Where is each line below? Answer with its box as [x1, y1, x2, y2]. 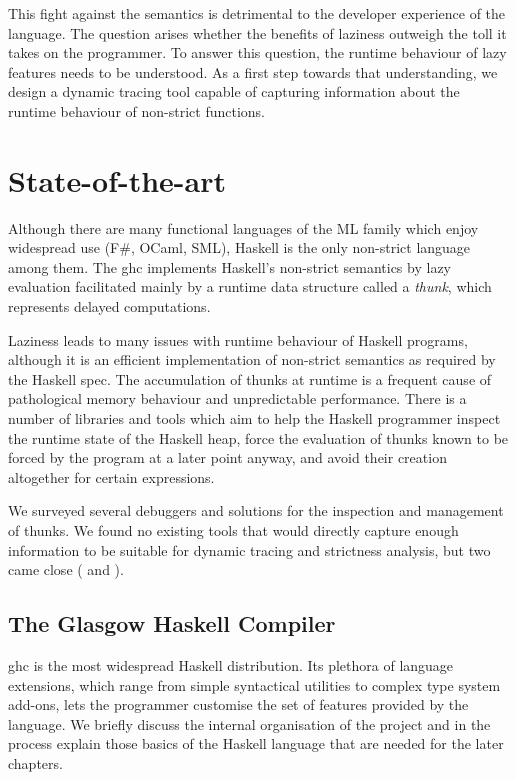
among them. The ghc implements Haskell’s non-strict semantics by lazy [8, 256, 451, 277]
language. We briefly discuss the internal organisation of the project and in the [8, 713, 491, 734]
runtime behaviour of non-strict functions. [8, 100, 265, 121]
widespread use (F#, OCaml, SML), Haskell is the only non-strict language [8, 237, 471, 258]
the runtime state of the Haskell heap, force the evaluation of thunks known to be [8, 427, 509, 448]
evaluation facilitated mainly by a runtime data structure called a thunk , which [8, 276, 492, 297]
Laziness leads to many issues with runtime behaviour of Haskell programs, [8, 329, 468, 350]
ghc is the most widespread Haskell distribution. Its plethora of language [8, 654, 454, 675]
